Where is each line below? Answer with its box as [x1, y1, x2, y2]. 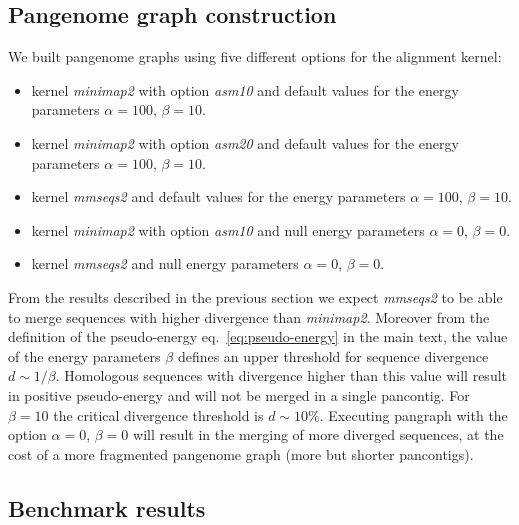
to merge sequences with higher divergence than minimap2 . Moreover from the [8, 306, 490, 327]
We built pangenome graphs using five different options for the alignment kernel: [8, 46, 502, 67]
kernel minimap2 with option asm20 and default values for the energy [31, 132, 459, 153]
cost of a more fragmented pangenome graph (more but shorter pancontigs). [8, 443, 474, 464]
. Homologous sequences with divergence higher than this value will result [55, 365, 508, 386]
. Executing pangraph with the [319, 404, 508, 425]
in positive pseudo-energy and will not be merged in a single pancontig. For [8, 384, 470, 405]
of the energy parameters [8, 345, 161, 366]
